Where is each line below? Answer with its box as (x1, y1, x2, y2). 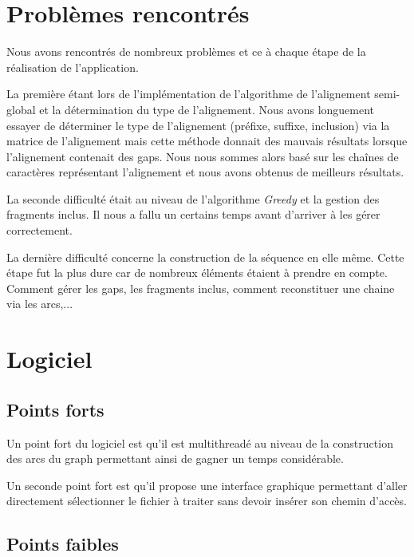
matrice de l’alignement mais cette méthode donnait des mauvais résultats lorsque (6, 132, 408, 149)
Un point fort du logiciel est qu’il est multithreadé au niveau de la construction (6, 434, 393, 451)
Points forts (6, 397, 104, 421)
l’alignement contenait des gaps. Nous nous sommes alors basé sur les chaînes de (6, 148, 399, 164)
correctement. (6, 222, 73, 239)
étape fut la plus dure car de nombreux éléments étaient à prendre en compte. (6, 264, 388, 281)
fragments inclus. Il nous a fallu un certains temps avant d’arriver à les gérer (6, 206, 380, 223)
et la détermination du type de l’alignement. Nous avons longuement (39, 101, 375, 117)
